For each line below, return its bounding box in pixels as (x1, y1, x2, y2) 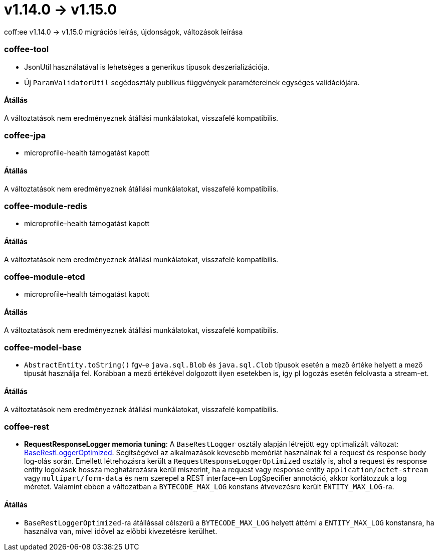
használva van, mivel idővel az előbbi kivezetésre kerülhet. (24, 526, 217, 535)
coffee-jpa (4, 130, 46, 141)
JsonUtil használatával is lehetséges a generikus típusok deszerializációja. (24, 62, 270, 71)
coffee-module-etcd (4, 272, 85, 282)
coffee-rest (4, 421, 49, 432)
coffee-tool (4, 44, 49, 55)
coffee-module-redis (4, 201, 87, 212)
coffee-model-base (4, 342, 82, 352)
